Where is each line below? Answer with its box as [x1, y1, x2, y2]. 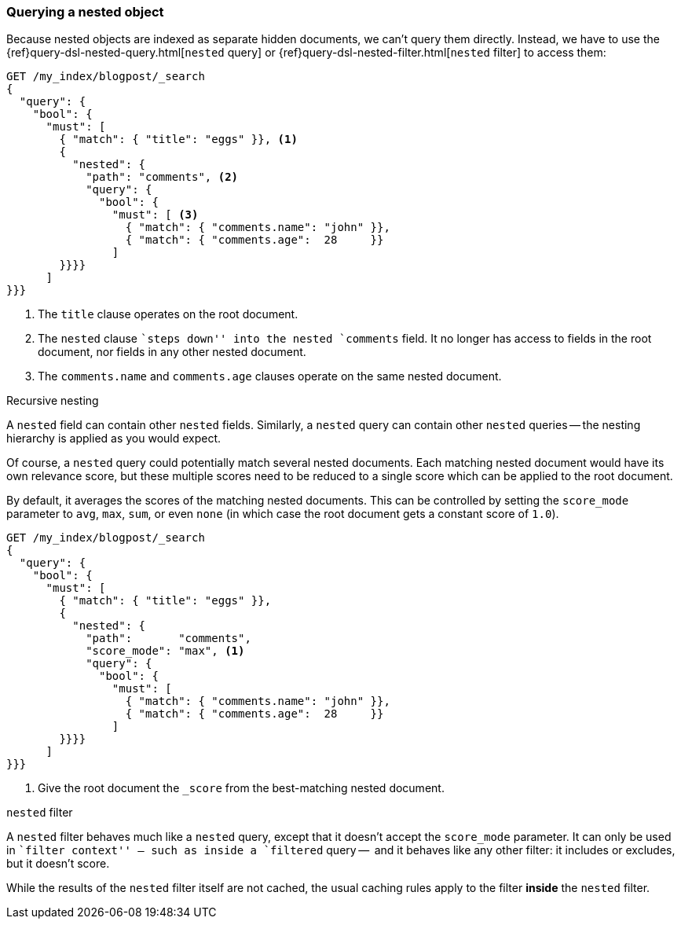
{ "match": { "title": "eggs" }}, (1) [59, 133, 298, 146]
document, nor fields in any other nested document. [38, 345, 306, 359]
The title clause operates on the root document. [38, 307, 298, 321]
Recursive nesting [6, 394, 99, 408]
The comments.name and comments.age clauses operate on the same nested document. [38, 369, 502, 384]
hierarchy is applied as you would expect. [6, 431, 222, 446]
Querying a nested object [6, 4, 164, 20]
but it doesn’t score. [6, 857, 110, 871]
